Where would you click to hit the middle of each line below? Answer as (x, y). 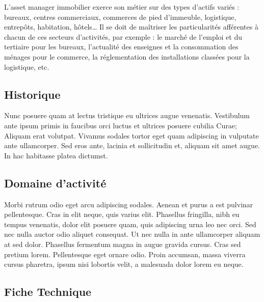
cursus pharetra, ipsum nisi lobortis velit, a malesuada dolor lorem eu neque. (124, 264)
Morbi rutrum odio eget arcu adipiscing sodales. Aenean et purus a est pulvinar (129, 204)
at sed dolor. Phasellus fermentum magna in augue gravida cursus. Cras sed (123, 244)
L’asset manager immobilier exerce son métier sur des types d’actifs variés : (122, 7)
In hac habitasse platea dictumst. (56, 155)
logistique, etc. (27, 66)
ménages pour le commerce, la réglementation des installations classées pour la (127, 56)
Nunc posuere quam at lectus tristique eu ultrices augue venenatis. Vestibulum (127, 115)
